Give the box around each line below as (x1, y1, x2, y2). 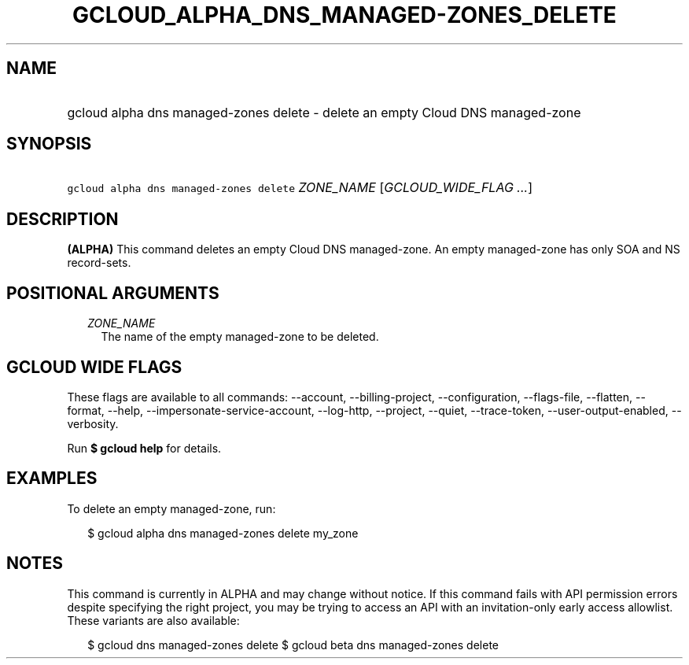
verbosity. (67, 416, 119, 430)
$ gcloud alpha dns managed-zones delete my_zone (87, 526, 359, 540)
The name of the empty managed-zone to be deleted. (101, 330, 379, 344)
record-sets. (67, 256, 131, 270)
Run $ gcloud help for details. (67, 441, 222, 455)
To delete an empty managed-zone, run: (67, 501, 276, 515)
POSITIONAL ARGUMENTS (6, 283, 219, 303)
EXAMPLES (6, 468, 98, 489)
